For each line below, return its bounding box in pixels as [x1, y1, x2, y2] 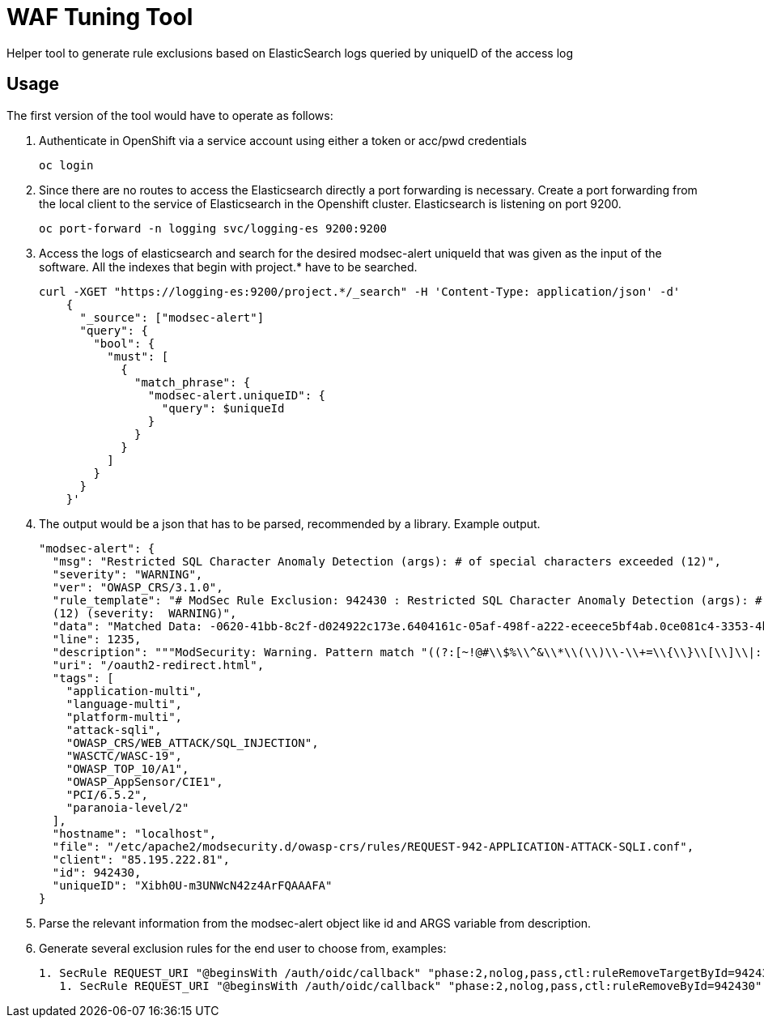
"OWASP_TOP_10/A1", [66, 762, 189, 775]
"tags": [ [52, 671, 114, 685]
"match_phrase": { [134, 375, 251, 389]
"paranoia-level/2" [66, 800, 189, 814]
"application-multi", [66, 684, 203, 698]
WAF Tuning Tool [6, 3, 193, 31]
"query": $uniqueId [161, 401, 285, 415]
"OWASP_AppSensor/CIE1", [66, 774, 223, 788]
